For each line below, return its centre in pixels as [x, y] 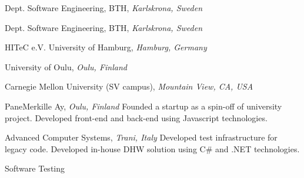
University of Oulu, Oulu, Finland [66, 66]
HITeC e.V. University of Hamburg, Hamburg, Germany [106, 47]
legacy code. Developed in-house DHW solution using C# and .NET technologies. [152, 148]
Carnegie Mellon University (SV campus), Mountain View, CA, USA [129, 86]
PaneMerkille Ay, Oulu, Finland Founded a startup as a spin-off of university [143, 106]
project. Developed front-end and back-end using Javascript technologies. [136, 117]
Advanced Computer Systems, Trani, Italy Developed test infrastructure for [141, 137]
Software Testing [35, 168]
